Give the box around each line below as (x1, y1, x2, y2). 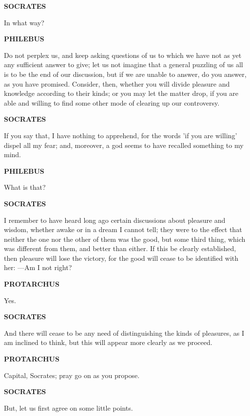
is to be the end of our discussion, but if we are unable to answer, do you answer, (4, 69, 247, 79)
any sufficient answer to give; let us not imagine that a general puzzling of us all (4, 59, 243, 70)
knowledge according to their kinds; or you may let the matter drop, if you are (4, 88, 238, 98)
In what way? (4, 17, 44, 27)
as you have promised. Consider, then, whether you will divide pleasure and (4, 78, 230, 89)
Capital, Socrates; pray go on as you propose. (4, 370, 140, 380)
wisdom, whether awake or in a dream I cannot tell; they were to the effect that (4, 224, 242, 235)
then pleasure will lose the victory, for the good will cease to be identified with (4, 253, 239, 263)
